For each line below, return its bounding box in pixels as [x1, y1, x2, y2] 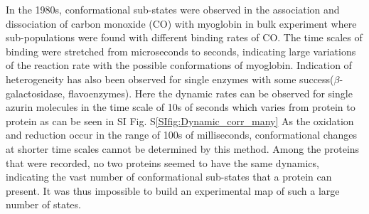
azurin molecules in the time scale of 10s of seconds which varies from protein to [6, 100, 355, 114]
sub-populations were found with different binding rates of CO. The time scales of [6, 30, 363, 45]
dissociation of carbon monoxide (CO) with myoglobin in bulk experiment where [6, 16, 357, 31]
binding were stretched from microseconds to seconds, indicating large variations [6, 43, 356, 58]
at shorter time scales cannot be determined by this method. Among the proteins [6, 141, 360, 156]
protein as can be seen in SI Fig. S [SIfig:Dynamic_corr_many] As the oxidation [6, 113, 354, 128]
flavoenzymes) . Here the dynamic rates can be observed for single [68, 85, 353, 100]
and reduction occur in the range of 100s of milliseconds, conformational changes [6, 127, 357, 142]
